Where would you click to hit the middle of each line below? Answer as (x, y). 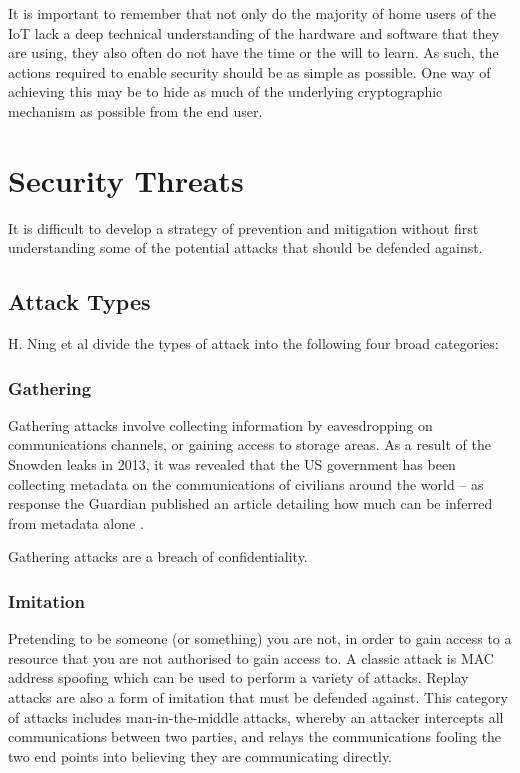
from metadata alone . (76, 522)
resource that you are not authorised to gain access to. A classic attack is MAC (251, 657)
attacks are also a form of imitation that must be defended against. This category (258, 697)
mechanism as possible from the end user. (135, 110)
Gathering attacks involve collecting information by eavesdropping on (220, 424)
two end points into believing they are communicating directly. (200, 755)
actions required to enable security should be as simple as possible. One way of (249, 71)
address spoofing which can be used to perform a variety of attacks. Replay (238, 677)
